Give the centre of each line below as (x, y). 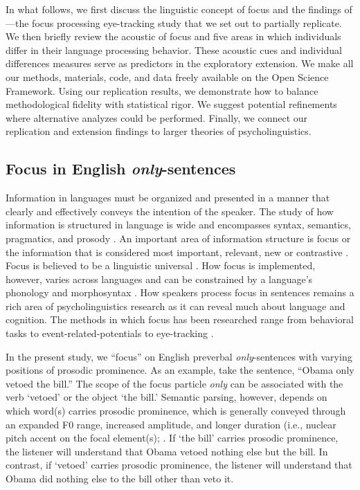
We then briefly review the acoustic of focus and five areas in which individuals (173, 36)
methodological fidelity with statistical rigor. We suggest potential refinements (171, 104)
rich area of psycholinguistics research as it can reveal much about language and (175, 306)
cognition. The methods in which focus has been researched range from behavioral (180, 319)
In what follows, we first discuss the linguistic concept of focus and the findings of (179, 9)
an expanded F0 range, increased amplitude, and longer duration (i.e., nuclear (171, 424)
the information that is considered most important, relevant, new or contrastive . (177, 252)
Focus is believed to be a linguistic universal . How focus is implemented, (161, 265)
